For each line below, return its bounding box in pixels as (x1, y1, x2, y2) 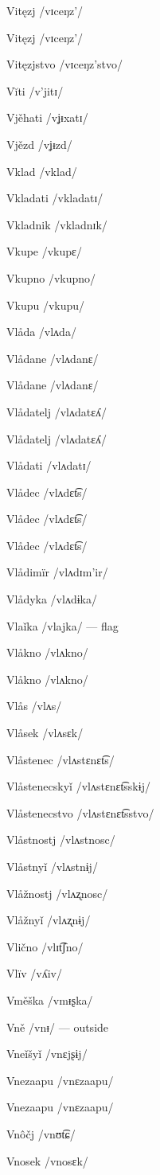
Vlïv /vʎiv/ (6, 965, 63, 982)
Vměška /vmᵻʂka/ (6, 991, 93, 1008)
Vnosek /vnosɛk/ (6, 1152, 88, 1169)
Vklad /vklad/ (6, 162, 77, 179)
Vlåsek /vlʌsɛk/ (6, 724, 84, 741)
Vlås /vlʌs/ (6, 697, 62, 714)
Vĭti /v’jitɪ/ (6, 82, 64, 99)
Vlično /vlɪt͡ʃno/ (6, 938, 84, 954)
